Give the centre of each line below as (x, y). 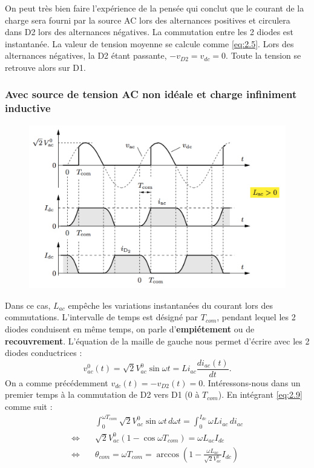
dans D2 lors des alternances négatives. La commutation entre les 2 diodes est (149, 32)
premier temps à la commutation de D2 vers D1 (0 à (102, 394)
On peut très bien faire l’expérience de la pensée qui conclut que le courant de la (155, 8)
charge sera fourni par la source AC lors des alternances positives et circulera (148, 20)
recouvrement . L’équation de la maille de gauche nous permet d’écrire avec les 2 (157, 341)
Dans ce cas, (28, 305)
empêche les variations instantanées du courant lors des (170, 305)
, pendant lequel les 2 (256, 317)
